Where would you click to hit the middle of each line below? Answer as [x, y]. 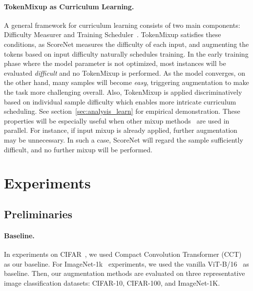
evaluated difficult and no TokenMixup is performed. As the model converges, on [125, 73]
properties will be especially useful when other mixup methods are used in [117, 120]
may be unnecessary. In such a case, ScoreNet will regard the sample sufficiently [124, 139]
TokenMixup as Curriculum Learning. [69, 6]
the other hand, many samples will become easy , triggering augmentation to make [126, 82]
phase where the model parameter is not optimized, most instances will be [115, 63]
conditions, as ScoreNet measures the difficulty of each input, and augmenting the [126, 44]
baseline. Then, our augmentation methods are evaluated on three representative [125, 273]
